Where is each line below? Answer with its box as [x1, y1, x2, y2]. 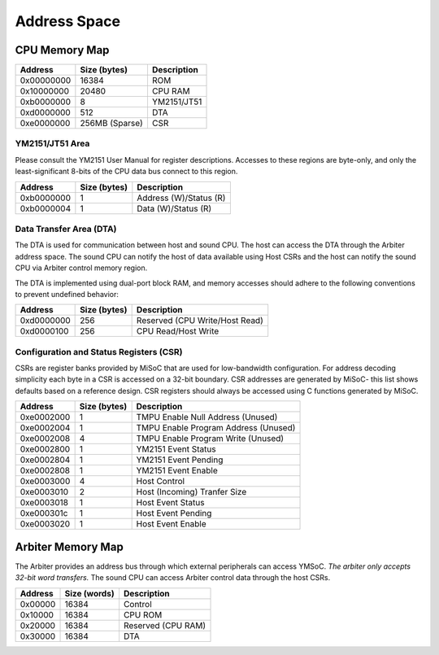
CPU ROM [123, 609, 163, 620]
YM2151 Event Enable [136, 465, 219, 476]
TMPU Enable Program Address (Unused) [136, 422, 296, 434]
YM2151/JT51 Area [15, 138, 90, 150]
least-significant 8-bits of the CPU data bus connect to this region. [15, 167, 238, 177]
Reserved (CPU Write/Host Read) [136, 315, 263, 326]
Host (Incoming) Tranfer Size [136, 487, 247, 498]
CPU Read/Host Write [136, 325, 219, 337]
